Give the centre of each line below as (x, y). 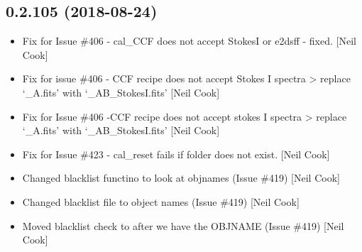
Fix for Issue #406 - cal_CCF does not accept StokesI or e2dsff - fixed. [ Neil (189, 41)
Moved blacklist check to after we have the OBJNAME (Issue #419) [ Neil (183, 225)
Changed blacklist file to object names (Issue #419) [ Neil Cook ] (161, 201)
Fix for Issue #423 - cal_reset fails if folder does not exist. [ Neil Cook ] (176, 154)
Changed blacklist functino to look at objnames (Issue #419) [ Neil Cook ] (181, 178)
